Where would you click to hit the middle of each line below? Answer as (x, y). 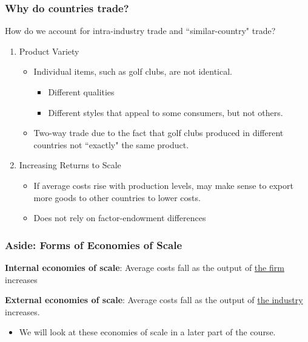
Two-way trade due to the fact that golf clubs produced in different (159, 133)
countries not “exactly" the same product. (111, 144)
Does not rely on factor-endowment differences (120, 218)
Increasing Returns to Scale (70, 165)
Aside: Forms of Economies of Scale (94, 245)
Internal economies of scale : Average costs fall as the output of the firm (145, 267)
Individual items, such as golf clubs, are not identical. (133, 71)
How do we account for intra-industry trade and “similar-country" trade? (140, 31)
